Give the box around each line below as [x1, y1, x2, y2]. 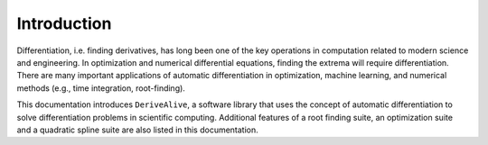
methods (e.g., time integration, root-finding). [16, 82, 185, 94]
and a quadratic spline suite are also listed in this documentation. [16, 124, 259, 135]
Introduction [16, 14, 112, 33]
